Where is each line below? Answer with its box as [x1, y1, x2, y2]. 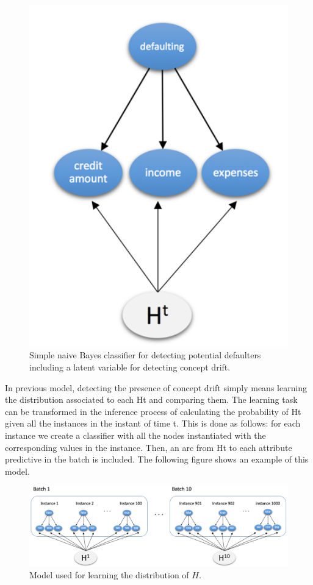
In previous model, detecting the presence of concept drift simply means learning [5, 381, 308, 394]
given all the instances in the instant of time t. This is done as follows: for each [5, 417, 301, 430]
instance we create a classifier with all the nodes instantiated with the [5, 428, 266, 441]
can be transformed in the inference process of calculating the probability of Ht [5, 405, 301, 417]
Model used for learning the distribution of [29, 569, 189, 581]
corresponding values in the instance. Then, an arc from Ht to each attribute [5, 441, 292, 453]
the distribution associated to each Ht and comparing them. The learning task [5, 393, 298, 406]
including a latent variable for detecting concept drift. [29, 360, 231, 373]
